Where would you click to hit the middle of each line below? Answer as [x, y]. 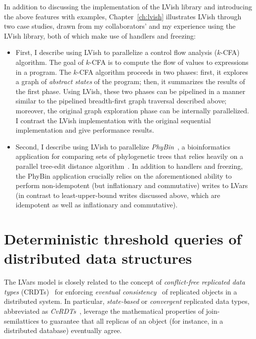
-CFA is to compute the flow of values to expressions [169, 62]
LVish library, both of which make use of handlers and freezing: [100, 35]
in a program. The [43, 72]
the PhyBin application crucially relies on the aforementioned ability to [124, 175]
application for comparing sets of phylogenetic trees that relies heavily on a [129, 156]
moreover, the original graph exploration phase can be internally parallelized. [132, 110]
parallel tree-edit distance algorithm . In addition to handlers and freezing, [129, 166]
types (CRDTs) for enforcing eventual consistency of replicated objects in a [121, 291]
